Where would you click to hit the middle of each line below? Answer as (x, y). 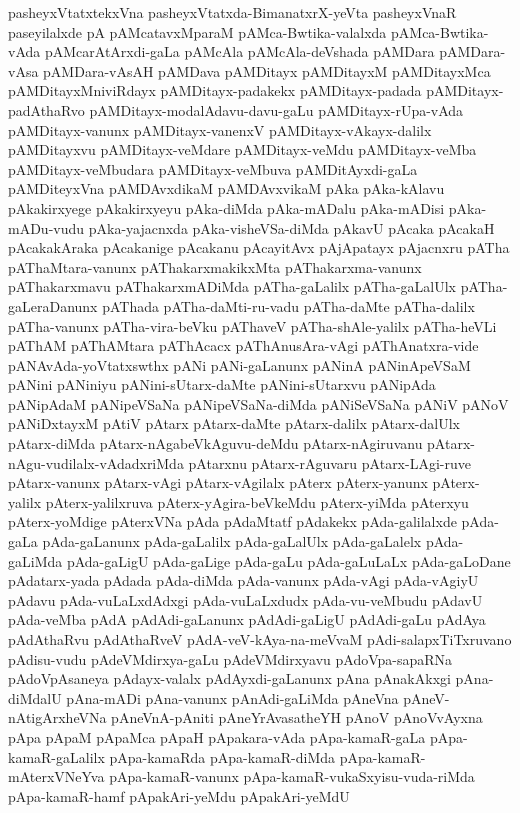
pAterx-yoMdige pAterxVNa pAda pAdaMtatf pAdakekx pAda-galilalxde (232, 521)
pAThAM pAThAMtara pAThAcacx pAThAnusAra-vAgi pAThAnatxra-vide (243, 345)
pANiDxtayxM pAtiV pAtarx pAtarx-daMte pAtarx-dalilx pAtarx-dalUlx (234, 423)
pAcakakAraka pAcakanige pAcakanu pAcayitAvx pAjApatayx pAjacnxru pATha (259, 247)
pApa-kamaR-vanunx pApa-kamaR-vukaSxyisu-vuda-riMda (292, 776)
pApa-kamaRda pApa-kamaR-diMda (222, 756)
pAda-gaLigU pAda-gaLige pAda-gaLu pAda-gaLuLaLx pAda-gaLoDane (288, 560)
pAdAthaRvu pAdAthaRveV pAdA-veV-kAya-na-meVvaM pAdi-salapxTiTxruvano (260, 639)
